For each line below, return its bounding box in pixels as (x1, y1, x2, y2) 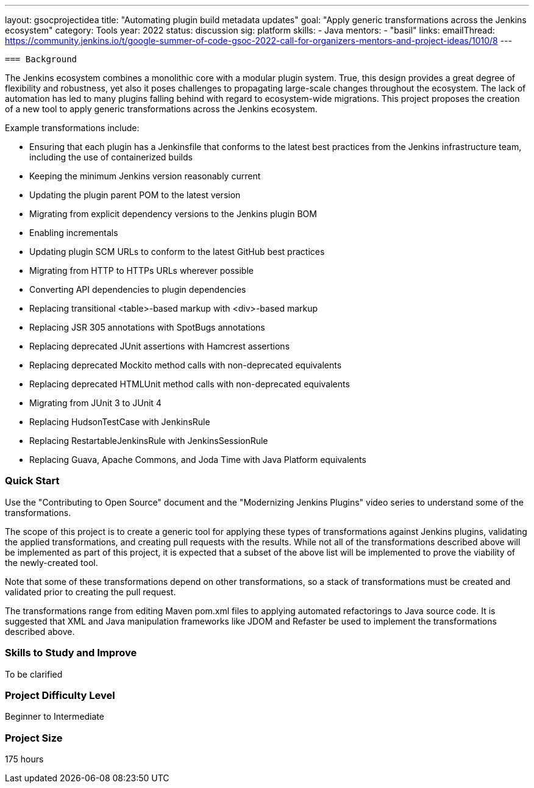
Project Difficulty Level (5, 689, 115, 701)
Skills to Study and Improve (5, 647, 137, 659)
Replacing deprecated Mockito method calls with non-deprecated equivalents (29, 360, 342, 370)
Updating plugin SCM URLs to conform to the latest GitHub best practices (29, 246, 325, 257)
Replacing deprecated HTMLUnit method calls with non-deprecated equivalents (29, 379, 350, 389)
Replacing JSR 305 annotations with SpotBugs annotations (29, 322, 265, 332)
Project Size (5, 731, 63, 744)
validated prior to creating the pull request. (5, 586, 176, 597)
